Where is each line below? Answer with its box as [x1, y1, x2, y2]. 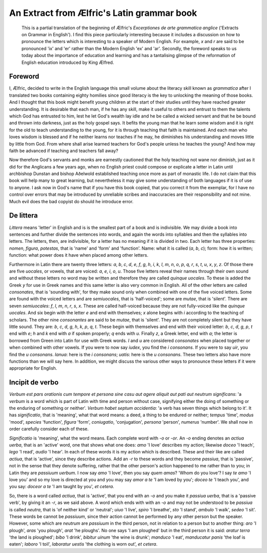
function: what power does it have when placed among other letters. [9, 252, 148, 258]
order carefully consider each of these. [9, 426, 89, 432]
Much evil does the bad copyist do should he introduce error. [9, 198, 133, 204]
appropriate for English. [9, 365, 57, 371]
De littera [9, 211, 38, 220]
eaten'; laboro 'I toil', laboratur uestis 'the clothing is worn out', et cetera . [9, 541, 158, 547]
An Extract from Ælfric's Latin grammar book [9, 7, 197, 18]
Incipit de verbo [9, 378, 59, 387]
